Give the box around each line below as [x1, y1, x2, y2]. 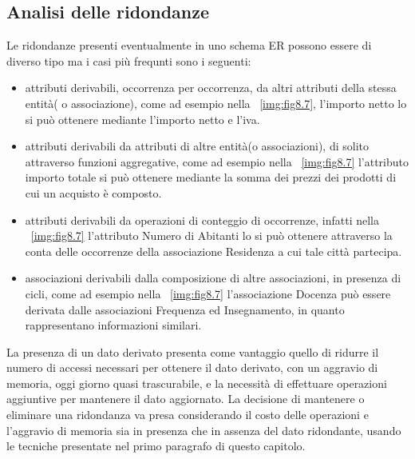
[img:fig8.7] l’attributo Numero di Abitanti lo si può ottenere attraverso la [30, 227, 393, 244]
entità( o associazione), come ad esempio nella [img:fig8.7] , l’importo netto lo [25, 94, 407, 111]
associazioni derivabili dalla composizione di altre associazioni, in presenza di [25, 269, 401, 286]
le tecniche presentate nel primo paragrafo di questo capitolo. [6, 437, 306, 454]
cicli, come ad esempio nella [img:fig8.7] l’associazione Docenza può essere [25, 285, 391, 301]
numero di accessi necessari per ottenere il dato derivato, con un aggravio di [6, 359, 378, 376]
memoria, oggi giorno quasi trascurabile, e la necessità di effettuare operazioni [6, 374, 387, 391]
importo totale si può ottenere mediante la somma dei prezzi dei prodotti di [25, 169, 397, 186]
